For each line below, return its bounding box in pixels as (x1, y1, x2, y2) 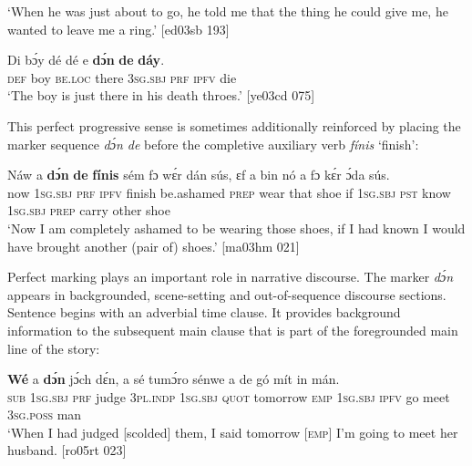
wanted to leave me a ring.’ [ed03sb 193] (7, 19, 230, 38)
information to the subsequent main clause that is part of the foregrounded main (7, 320, 458, 339)
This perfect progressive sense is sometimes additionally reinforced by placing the (7, 116, 461, 135)
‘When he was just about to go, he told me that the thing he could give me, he (7, 2, 448, 20)
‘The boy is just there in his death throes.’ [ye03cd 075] (7, 86, 315, 105)
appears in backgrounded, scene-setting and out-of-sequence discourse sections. (7, 285, 446, 304)
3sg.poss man (7, 405, 82, 424)
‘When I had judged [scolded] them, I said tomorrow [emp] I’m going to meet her (7, 422, 458, 441)
